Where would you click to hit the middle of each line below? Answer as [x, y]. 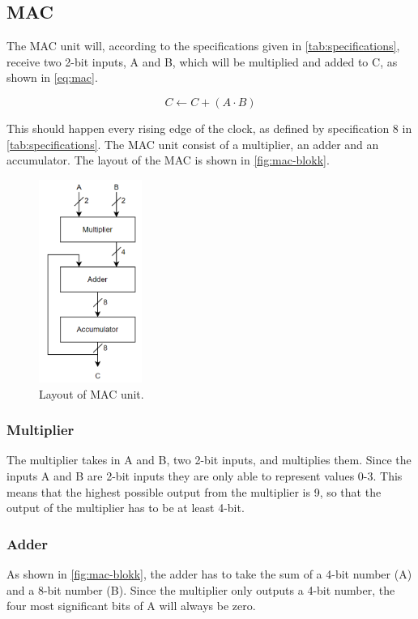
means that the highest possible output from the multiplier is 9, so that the [194, 491]
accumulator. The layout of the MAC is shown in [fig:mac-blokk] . [168, 160]
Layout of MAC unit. [92, 393]
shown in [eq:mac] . [52, 77]
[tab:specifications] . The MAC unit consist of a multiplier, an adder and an [193, 144]
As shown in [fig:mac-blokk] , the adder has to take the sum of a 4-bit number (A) [209, 573]
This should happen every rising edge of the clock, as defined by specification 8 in [209, 128]
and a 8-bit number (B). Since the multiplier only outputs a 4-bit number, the [201, 589]
